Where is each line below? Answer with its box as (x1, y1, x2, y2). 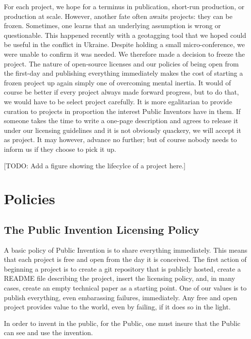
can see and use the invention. (4, 327, 93, 338)
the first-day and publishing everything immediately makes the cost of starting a (4, 68, 243, 78)
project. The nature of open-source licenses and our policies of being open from (4, 58, 239, 68)
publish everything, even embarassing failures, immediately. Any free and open (4, 292, 237, 302)
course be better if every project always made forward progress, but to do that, (4, 87, 239, 97)
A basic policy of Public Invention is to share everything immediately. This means (4, 244, 248, 255)
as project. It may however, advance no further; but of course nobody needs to (4, 134, 237, 145)
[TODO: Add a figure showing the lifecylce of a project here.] (4, 160, 186, 170)
